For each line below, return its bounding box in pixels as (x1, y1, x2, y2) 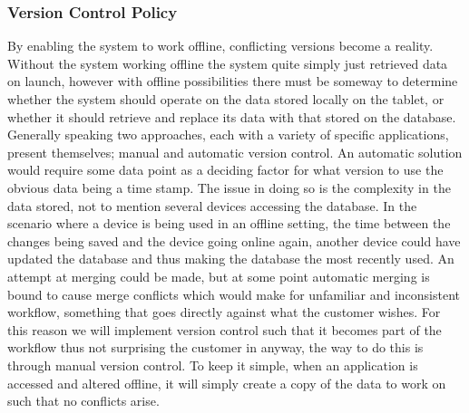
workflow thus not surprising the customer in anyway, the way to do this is (7, 338, 424, 357)
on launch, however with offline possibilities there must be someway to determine (7, 72, 458, 91)
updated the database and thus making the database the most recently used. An (7, 249, 454, 268)
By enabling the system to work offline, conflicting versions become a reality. (7, 36, 434, 55)
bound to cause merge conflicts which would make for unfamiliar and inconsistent (7, 284, 460, 303)
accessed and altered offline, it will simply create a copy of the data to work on (7, 373, 446, 392)
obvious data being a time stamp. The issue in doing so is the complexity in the (7, 178, 451, 197)
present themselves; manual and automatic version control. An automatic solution (7, 142, 463, 161)
